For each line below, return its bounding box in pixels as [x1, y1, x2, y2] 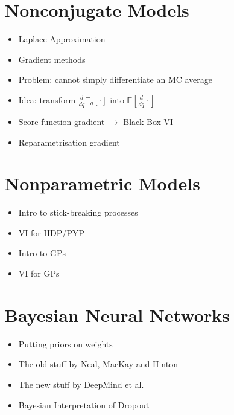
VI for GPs [18, 267, 60, 279]
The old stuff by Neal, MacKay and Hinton [18, 358, 178, 370]
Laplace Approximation [18, 33, 106, 45]
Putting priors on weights [18, 337, 113, 350]
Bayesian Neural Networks [4, 302, 230, 327]
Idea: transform [18, 93, 76, 106]
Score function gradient [18, 115, 105, 127]
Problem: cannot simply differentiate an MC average [18, 73, 213, 86]
